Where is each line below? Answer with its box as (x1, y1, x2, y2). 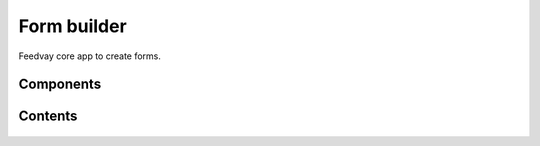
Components (18, 76, 102, 93)
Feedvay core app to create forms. (18, 50, 162, 62)
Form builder (18, 15, 127, 37)
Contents (18, 108, 78, 125)
